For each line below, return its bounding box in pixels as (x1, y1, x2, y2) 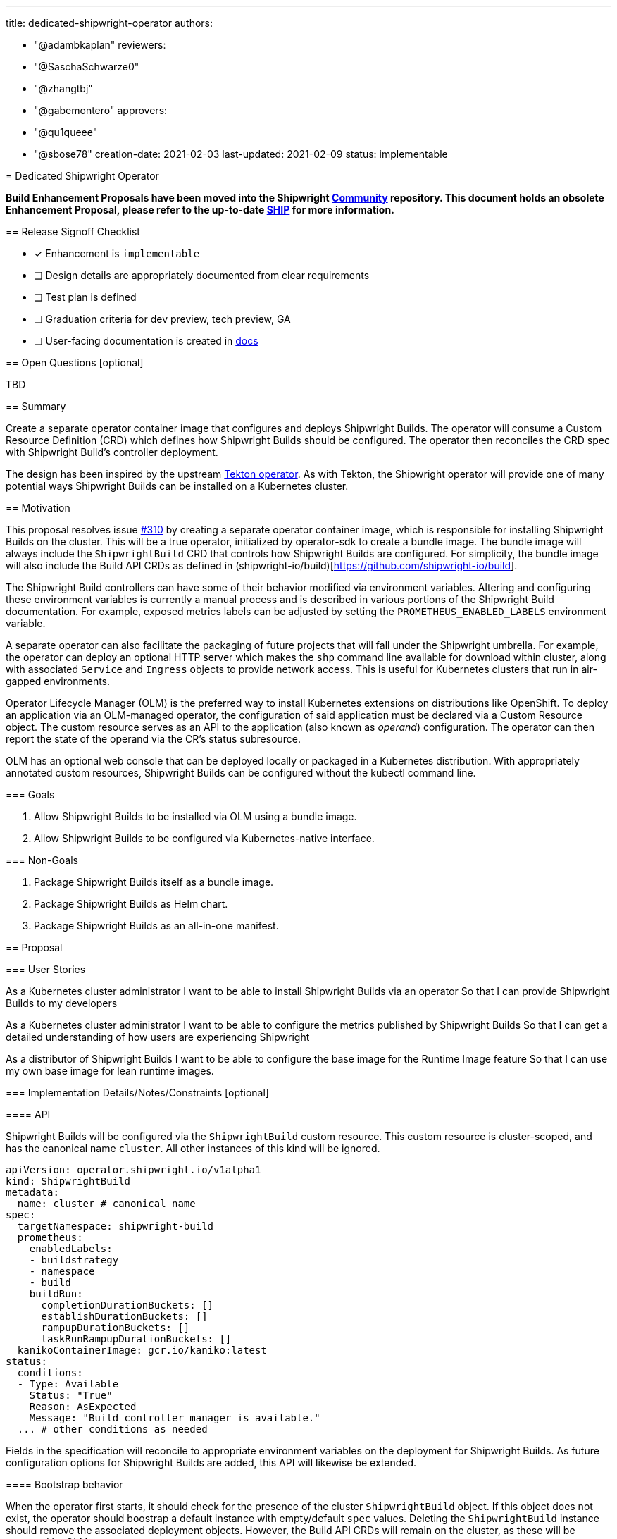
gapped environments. (6, 675, 111, 687)
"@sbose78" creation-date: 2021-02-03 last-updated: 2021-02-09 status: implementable (34, 148, 448, 160)
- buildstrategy (29, 1254, 119, 1266)
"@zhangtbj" (34, 82, 93, 94)
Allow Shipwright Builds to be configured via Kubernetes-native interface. (34, 832, 375, 844)
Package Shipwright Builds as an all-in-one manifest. (34, 920, 279, 932)
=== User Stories (6, 963, 86, 975)
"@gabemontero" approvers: (34, 104, 168, 116)
